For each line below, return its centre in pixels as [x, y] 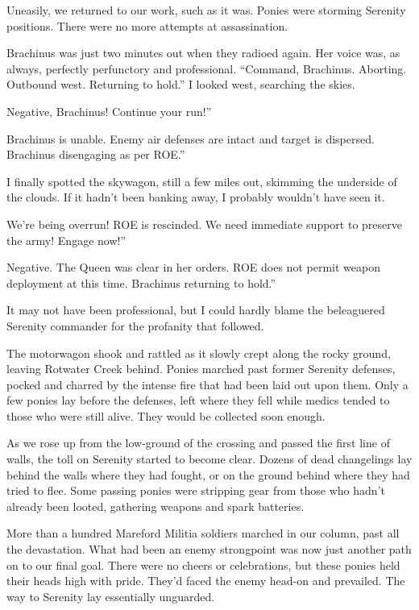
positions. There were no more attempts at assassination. [147, 25]
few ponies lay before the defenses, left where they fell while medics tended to [198, 400]
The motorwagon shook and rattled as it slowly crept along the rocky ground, [199, 353]
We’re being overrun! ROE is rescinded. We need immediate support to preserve [204, 224]
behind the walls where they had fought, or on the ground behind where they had [208, 474]
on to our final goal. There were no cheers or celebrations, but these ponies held [203, 564]
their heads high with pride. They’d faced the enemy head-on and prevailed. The [206, 581]
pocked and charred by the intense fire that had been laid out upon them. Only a [207, 384]
